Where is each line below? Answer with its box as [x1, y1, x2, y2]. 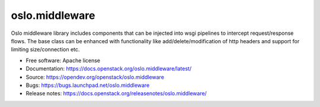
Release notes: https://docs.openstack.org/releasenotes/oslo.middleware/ [25, 90, 207, 97]
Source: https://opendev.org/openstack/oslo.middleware [25, 73, 164, 80]
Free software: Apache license [25, 57, 101, 64]
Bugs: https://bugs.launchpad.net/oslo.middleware [25, 82, 150, 89]
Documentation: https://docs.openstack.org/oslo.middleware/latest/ [25, 65, 192, 72]
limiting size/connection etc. [11, 46, 80, 53]
